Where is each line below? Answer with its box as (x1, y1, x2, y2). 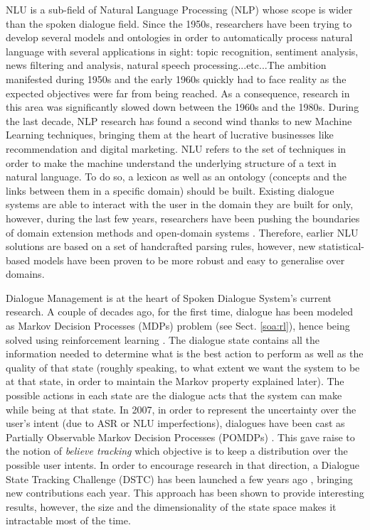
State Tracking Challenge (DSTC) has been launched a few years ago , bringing (6, 471, 353, 486)
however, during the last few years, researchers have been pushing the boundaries (6, 210, 360, 225)
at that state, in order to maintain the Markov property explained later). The (6, 374, 344, 389)
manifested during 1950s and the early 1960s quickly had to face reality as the (6, 71, 347, 86)
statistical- (319, 239, 365, 254)
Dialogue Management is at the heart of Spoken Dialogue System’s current (6, 290, 332, 305)
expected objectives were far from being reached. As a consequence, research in (6, 85, 350, 100)
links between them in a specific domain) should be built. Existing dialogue (6, 183, 334, 198)
